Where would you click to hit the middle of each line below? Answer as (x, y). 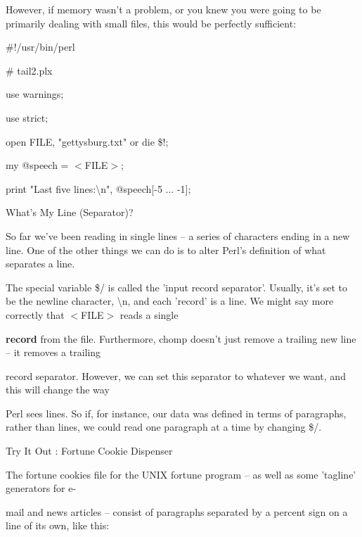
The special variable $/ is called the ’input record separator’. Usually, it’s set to (176, 287)
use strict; (27, 117)
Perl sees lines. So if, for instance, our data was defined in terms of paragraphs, (176, 413)
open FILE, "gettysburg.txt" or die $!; (87, 141)
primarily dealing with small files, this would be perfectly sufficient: (151, 23)
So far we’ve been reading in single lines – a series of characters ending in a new (178, 235)
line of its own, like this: (58, 525)
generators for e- (41, 488)
